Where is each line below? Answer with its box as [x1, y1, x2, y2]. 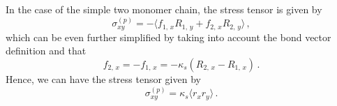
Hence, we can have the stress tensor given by [6, 72, 201, 86]
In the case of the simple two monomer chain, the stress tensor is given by [6, 2, 322, 16]
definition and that [6, 43, 87, 58]
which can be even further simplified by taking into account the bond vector [6, 29, 331, 44]
